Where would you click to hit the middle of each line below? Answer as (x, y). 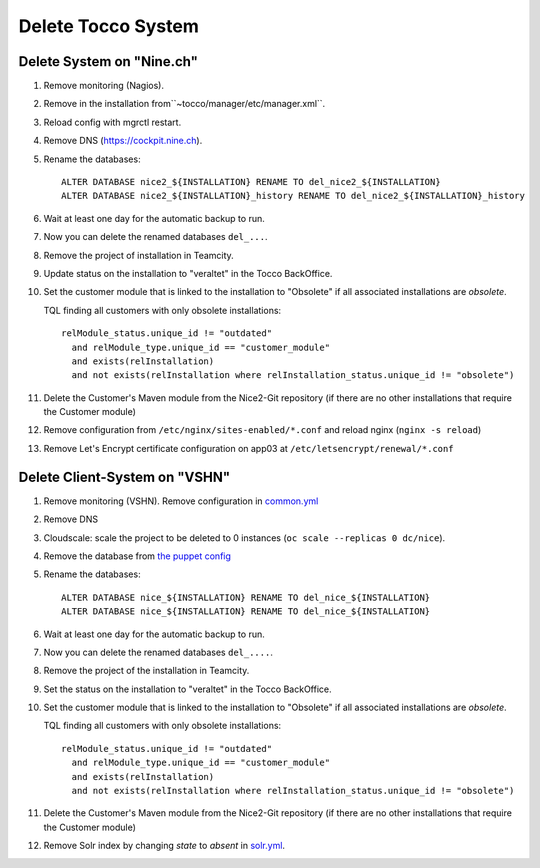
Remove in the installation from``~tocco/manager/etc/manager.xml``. (184, 104)
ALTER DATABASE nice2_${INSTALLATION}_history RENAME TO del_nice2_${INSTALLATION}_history (293, 196)
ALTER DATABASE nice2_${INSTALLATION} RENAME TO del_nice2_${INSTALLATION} (251, 182)
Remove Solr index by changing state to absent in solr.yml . (164, 846)
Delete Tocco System (108, 26)
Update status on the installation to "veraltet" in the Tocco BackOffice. (188, 273)
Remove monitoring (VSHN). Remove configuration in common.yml (181, 501)
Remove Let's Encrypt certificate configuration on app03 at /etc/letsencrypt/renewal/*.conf (248, 448)
